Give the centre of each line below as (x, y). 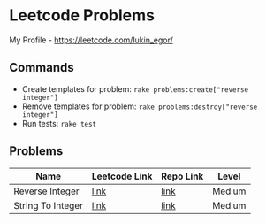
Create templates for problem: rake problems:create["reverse (135, 88)
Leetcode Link (122, 176)
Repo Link (182, 176)
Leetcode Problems (82, 15)
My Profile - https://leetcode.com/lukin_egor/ (91, 40)
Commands (42, 68)
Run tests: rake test (59, 123)
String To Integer (49, 205)
